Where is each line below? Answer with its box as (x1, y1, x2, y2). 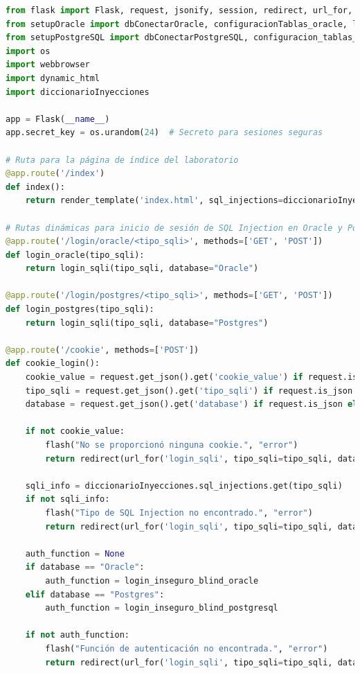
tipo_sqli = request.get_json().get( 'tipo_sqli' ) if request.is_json (25, 385, 353, 396)
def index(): (6, 182, 65, 192)
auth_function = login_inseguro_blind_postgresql (45, 603, 278, 613)
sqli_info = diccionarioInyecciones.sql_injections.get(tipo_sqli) (25, 480, 343, 491)
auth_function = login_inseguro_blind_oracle (45, 575, 259, 586)
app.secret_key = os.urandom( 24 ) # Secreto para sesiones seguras (6, 128, 323, 138)
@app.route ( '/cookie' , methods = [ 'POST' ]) (6, 344, 199, 355)
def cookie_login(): (6, 358, 100, 369)
